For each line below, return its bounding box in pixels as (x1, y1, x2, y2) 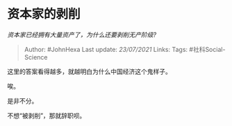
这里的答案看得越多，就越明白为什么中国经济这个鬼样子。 (7, 67, 172, 75)
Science (24, 53, 48, 61)
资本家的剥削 (7, 6, 81, 22)
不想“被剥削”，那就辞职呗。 (7, 111, 86, 120)
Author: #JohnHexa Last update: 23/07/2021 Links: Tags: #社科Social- (24, 45, 226, 53)
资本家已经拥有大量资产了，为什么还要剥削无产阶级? (7, 30, 157, 39)
